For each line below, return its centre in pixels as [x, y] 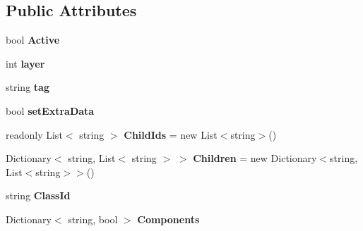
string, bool [93, 219]
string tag [28, 87]
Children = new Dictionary [255, 158]
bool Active [33, 40]
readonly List [34, 134]
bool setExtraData [50, 110]
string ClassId [38, 195]
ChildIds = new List [171, 134]
